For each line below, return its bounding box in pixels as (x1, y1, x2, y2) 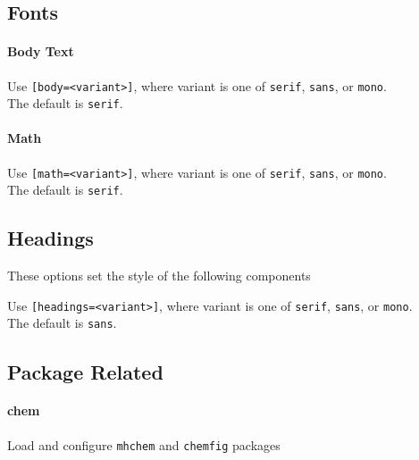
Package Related (7, 357, 163, 385)
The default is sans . (7, 314, 117, 332)
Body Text (7, 42, 74, 61)
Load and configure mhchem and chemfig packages (7, 435, 281, 454)
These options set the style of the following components (7, 266, 311, 285)
